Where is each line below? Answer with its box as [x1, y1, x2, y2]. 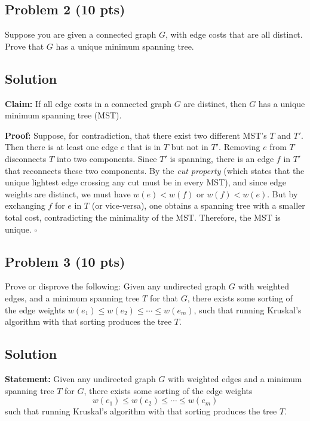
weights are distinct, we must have [5, 187, 131, 200]
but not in [171, 141, 208, 153]
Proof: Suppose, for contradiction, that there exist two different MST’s [5, 129, 267, 141]
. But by [267, 187, 298, 200]
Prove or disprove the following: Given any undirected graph [5, 280, 226, 292]
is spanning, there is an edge [170, 152, 274, 164]
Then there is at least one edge [5, 141, 118, 153]
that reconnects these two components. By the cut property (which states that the [5, 164, 305, 176]
